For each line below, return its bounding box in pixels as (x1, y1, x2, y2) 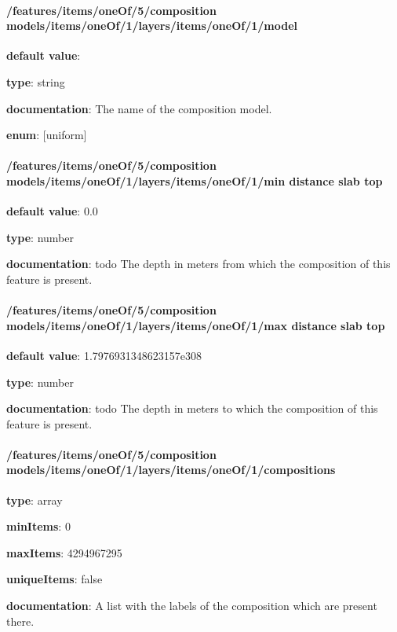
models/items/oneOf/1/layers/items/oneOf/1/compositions (6, 461, 336, 478)
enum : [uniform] (6, 127, 87, 143)
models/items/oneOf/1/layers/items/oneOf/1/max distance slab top (6, 317, 385, 333)
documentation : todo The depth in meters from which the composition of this (6, 255, 391, 272)
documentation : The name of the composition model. (6, 100, 272, 116)
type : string (6, 73, 65, 90)
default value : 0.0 (6, 203, 98, 219)
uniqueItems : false (6, 571, 103, 587)
